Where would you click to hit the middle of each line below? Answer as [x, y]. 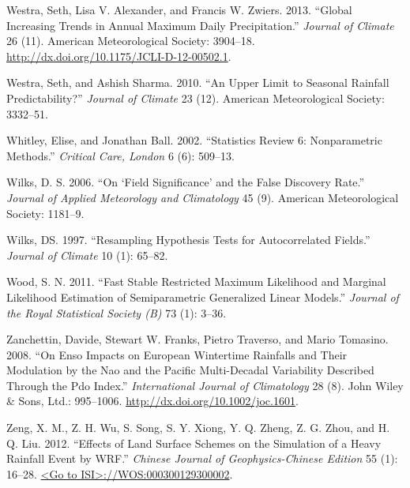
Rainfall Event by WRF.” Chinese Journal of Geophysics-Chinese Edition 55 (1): [202, 458]
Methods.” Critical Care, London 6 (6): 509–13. [120, 155]
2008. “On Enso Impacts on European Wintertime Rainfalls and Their [177, 354]
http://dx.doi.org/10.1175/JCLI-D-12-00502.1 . [119, 56]
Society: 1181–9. [45, 213]
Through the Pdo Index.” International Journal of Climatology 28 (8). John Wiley [205, 385]
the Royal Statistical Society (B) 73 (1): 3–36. [117, 312]
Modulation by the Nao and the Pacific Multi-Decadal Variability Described [190, 370]
